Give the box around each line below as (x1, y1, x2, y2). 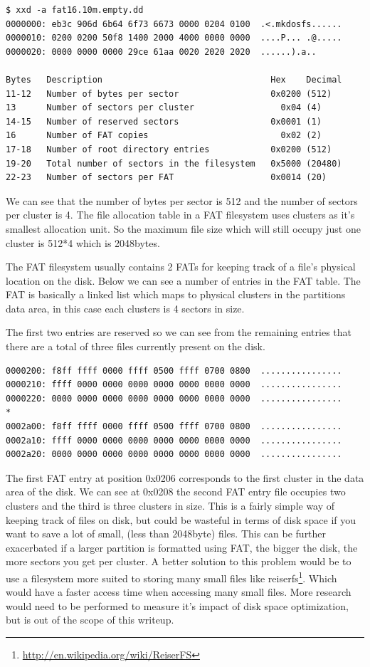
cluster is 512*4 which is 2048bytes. (6, 235, 160, 250)
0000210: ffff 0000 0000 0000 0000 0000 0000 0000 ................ (6, 379, 342, 390)
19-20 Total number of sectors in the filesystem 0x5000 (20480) (6, 158, 342, 169)
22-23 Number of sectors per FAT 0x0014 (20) (6, 172, 327, 183)
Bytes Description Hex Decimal (6, 74, 342, 85)
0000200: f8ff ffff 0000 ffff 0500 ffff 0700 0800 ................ (6, 365, 342, 376)
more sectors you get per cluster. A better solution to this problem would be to (6, 554, 351, 569)
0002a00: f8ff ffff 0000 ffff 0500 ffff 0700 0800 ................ (6, 421, 342, 432)
